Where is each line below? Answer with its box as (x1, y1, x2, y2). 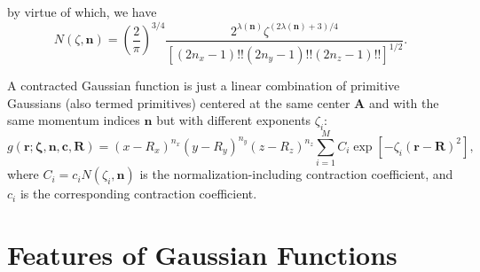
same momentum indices (7, 111, 140, 129)
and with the (368, 93, 439, 112)
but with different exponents (156, 111, 311, 129)
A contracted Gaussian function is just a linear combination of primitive (7, 76, 400, 95)
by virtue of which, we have (7, 3, 157, 20)
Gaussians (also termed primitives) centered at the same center (7, 93, 350, 112)
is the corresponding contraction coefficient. (20, 184, 257, 203)
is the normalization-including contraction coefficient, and (139, 165, 453, 183)
